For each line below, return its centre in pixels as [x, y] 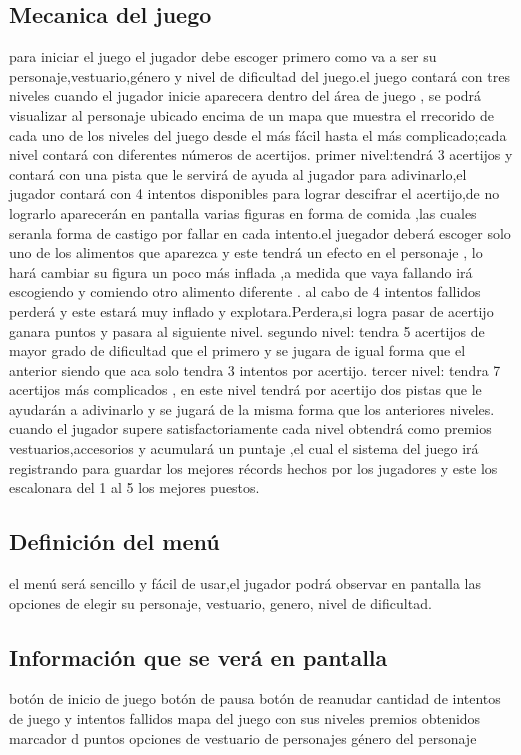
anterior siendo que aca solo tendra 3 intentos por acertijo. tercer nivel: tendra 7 [255, 369]
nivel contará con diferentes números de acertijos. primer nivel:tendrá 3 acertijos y [261, 154]
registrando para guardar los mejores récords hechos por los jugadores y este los [253, 467]
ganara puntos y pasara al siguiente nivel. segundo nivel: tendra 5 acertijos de [247, 330]
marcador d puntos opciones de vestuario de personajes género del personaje [243, 737]
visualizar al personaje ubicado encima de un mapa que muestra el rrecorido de [252, 114]
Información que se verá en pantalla [198, 656]
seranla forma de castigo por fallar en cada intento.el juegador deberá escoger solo [260, 232]
